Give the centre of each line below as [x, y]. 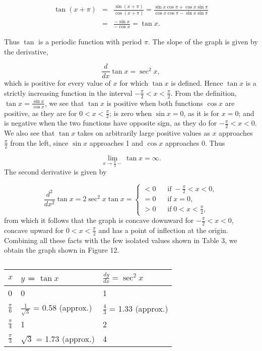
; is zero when [131, 113]
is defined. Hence [197, 83]
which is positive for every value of [57, 83]
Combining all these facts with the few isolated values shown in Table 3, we [121, 240]
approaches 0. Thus [195, 142]
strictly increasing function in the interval [68, 93]
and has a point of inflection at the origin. [163, 230]
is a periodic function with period [90, 42]
